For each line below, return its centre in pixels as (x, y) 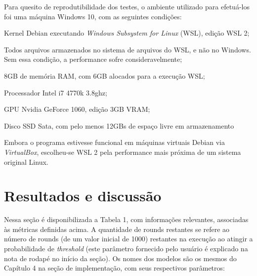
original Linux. (26, 161)
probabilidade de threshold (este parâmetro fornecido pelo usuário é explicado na (126, 249)
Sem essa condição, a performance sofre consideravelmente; (93, 59)
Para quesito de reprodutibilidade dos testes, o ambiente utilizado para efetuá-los (127, 6)
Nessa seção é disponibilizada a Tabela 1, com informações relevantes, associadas (126, 219)
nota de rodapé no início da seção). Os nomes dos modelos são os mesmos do (120, 258)
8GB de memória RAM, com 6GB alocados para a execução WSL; (105, 75)
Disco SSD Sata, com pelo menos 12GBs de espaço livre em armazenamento (119, 125)
